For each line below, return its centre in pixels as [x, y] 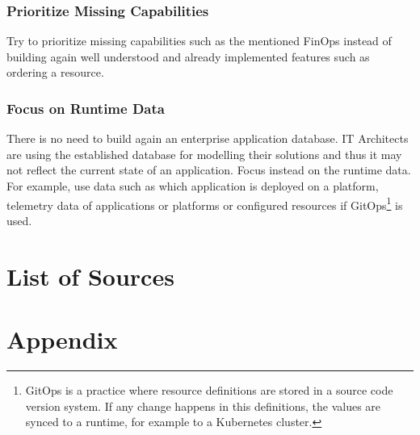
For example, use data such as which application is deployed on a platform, [193, 186]
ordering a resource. [55, 72]
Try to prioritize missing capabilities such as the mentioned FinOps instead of [199, 41]
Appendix [62, 339]
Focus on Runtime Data [86, 108]
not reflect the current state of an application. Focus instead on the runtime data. [209, 170]
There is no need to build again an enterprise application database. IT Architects [208, 138]
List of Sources [90, 276]
